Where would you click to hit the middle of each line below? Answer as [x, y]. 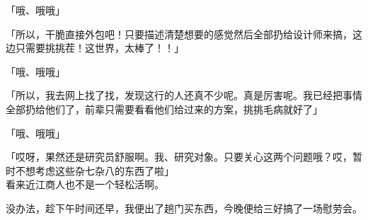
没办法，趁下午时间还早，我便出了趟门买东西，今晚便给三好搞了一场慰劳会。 [184, 208]
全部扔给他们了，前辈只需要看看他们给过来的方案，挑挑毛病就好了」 [164, 109]
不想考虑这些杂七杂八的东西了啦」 [94, 170]
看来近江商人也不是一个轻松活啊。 [85, 184]
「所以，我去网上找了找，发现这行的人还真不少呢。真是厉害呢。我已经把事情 [184, 95]
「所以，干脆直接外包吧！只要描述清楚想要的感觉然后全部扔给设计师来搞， [179, 34]
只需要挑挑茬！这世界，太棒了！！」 [99, 48]
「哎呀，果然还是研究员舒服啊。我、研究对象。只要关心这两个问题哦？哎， [179, 157]
